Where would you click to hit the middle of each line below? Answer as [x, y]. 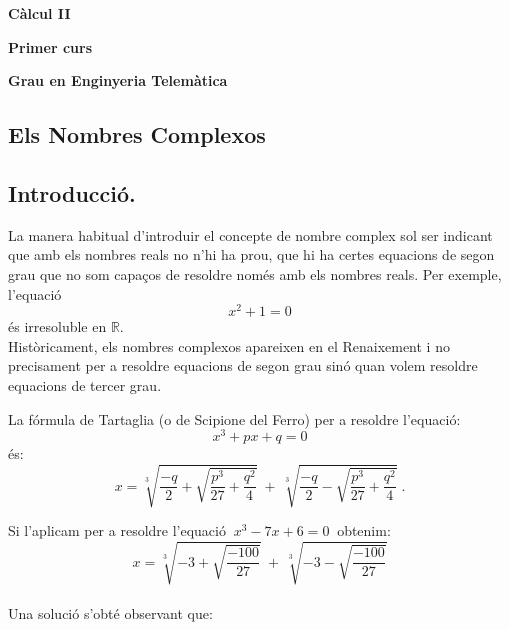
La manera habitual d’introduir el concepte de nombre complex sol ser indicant [250, 234]
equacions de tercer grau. [85, 385]
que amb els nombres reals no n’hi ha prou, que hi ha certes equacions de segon [251, 254]
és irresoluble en [57, 326]
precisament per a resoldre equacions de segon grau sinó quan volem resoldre [243, 365]
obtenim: [364, 530]
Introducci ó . [72, 192]
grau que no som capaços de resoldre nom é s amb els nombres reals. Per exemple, [255, 273]
